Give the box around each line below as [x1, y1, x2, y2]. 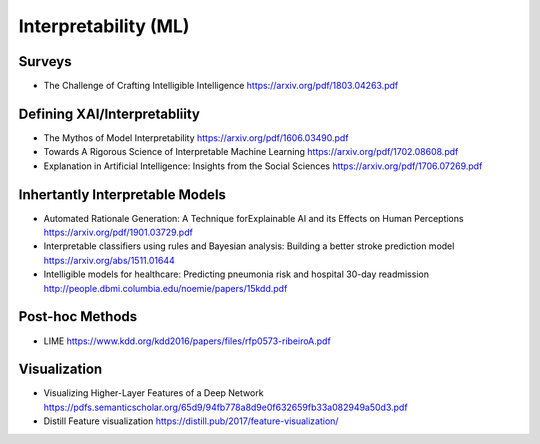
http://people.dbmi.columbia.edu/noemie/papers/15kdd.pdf [43, 282, 288, 294]
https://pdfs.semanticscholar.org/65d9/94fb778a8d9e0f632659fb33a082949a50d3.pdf [43, 401, 409, 413]
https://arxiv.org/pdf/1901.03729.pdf [43, 226, 194, 239]
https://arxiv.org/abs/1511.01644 [43, 254, 175, 266]
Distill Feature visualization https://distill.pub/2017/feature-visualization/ [43, 415, 339, 427]
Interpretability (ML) [18, 15, 190, 37]
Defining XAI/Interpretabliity [18, 105, 200, 122]
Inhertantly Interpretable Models [18, 186, 227, 203]
